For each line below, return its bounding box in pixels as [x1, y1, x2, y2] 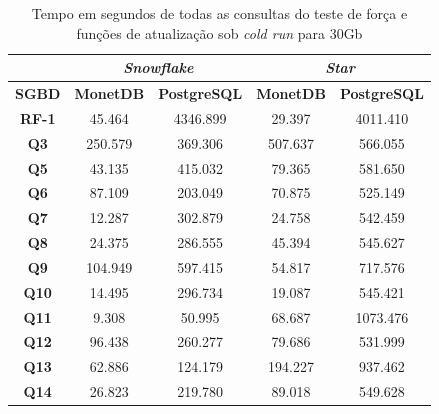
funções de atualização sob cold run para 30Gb [76, 22, 363, 43]
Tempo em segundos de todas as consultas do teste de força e [31, 3, 408, 23]
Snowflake [123, 57, 194, 78]
